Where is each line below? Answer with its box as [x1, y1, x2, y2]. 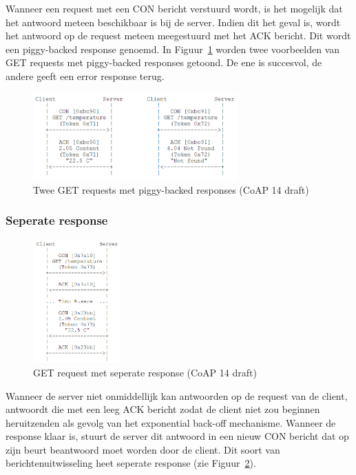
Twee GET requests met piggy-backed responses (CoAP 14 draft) [33, 182, 309, 196]
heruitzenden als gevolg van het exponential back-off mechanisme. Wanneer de [6, 415, 336, 429]
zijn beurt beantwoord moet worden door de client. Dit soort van [6, 442, 280, 456]
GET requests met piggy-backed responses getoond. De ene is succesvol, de [6, 55, 322, 70]
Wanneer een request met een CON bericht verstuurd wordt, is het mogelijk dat [6, 1, 343, 15]
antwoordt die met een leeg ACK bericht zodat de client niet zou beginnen [6, 402, 320, 416]
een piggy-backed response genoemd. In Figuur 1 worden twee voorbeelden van [6, 41, 340, 56]
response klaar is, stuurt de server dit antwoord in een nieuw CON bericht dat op [6, 429, 349, 443]
